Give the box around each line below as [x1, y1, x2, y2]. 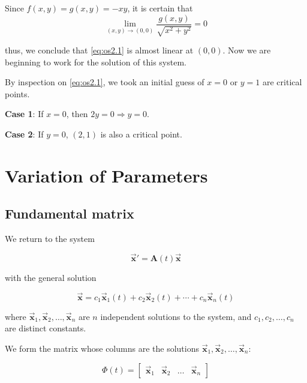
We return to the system [5, 232, 95, 245]
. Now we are [222, 44, 271, 56]
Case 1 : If [5, 107, 44, 120]
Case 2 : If [5, 128, 44, 140]
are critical [262, 76, 302, 88]
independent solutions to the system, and [100, 310, 252, 322]
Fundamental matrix [5, 204, 134, 223]
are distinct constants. [5, 322, 86, 334]
